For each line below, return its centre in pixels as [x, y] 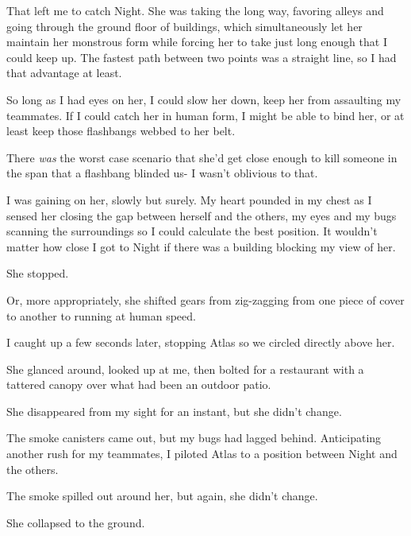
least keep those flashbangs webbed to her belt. [121, 131]
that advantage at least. [64, 73]
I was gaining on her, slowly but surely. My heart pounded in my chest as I [189, 199]
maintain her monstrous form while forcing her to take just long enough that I [197, 42]
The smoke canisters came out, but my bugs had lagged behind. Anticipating [194, 438]
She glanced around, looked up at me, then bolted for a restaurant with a [185, 369]
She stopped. [38, 273]
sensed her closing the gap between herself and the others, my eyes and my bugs [202, 215]
